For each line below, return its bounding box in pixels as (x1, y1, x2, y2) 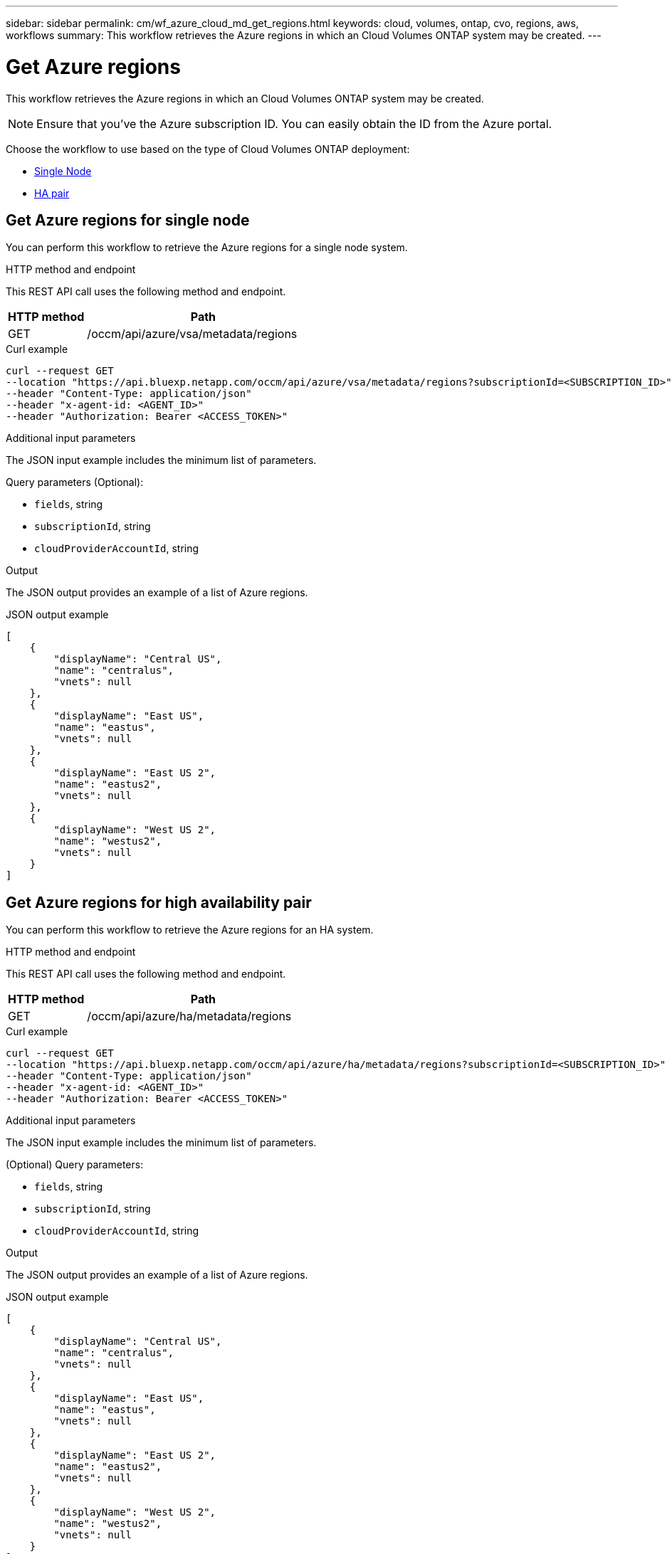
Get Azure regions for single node (6, 211, 250, 229)
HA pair (34, 186, 70, 199)
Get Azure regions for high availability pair (6, 893, 312, 911)
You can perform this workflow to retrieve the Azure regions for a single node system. (6, 241, 408, 254)
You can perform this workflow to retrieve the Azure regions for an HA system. (6, 924, 374, 936)
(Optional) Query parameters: (6, 1158, 144, 1171)
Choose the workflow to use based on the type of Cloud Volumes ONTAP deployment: (6, 142, 410, 155)
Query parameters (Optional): (6, 476, 144, 489)
